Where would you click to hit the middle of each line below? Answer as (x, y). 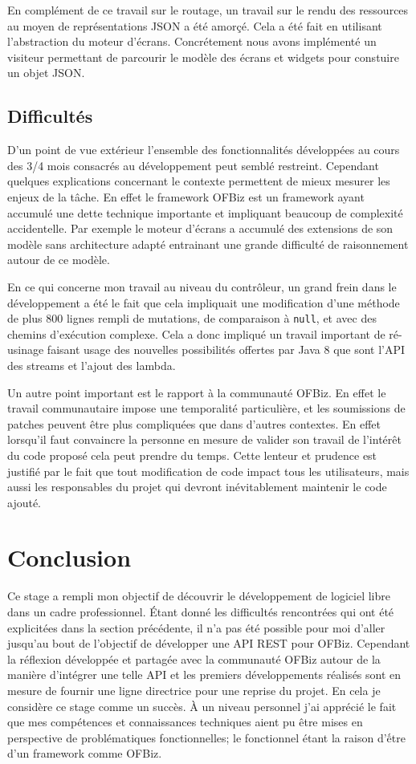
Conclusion (69, 557)
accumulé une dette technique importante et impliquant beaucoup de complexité (205, 212)
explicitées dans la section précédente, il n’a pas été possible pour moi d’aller (196, 627)
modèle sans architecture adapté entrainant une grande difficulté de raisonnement (208, 244)
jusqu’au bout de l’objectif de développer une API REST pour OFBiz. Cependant (209, 643)
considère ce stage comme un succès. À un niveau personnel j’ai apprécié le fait (202, 706)
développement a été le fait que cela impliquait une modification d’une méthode (204, 302)
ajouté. (24, 502)
